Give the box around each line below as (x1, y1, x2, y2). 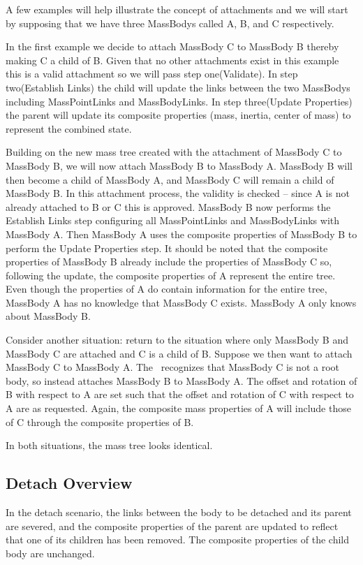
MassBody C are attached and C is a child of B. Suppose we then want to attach (6, 346, 353, 360)
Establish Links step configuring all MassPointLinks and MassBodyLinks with (6, 213, 340, 228)
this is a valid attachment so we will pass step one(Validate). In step (6, 66, 298, 81)
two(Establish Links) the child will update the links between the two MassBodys (6, 80, 350, 94)
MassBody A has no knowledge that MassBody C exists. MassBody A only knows (6, 295, 357, 309)
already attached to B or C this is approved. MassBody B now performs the (6, 199, 331, 214)
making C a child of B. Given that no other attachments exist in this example (6, 52, 339, 67)
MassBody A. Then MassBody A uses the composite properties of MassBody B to (6, 226, 357, 241)
